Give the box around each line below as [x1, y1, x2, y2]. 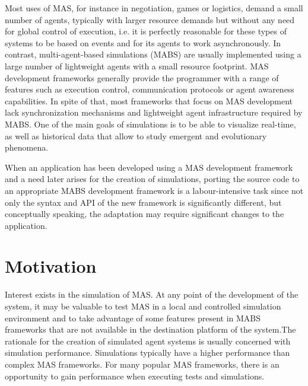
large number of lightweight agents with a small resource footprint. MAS [5, 59, 269, 72]
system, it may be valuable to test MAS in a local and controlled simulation [5, 300, 281, 312]
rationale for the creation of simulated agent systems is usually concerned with [5, 334, 291, 347]
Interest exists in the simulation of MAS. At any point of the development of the [5, 288, 299, 301]
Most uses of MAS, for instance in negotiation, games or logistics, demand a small [5, 2, 303, 14]
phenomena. [5, 141, 49, 154]
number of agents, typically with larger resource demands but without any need [5, 13, 295, 25]
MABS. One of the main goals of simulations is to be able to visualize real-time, [5, 117, 296, 130]
